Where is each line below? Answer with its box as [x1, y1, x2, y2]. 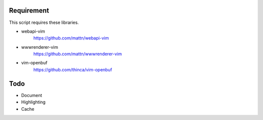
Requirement [9, 6, 50, 15]
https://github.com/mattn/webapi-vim [33, 35, 109, 41]
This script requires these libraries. [9, 20, 79, 25]
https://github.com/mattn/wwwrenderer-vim [33, 51, 122, 57]
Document [21, 92, 42, 98]
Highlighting [21, 99, 46, 105]
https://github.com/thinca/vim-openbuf [33, 66, 112, 73]
